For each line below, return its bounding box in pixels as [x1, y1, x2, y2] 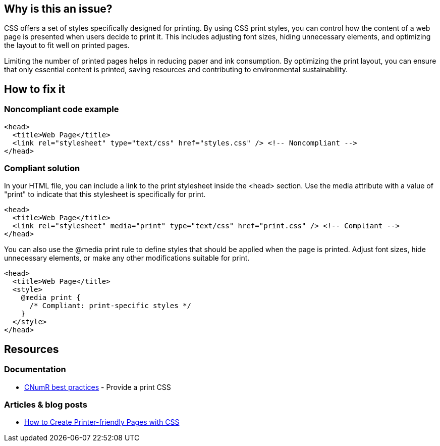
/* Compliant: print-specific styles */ [29, 302, 191, 310]
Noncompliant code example [4, 104, 119, 115]
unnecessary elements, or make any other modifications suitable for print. [4, 254, 250, 263]
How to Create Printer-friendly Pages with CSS [24, 418, 180, 427]
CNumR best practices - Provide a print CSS [24, 382, 171, 391]
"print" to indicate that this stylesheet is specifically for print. [4, 190, 206, 199]
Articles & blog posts [4, 399, 87, 410]
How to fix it [4, 82, 66, 95]
